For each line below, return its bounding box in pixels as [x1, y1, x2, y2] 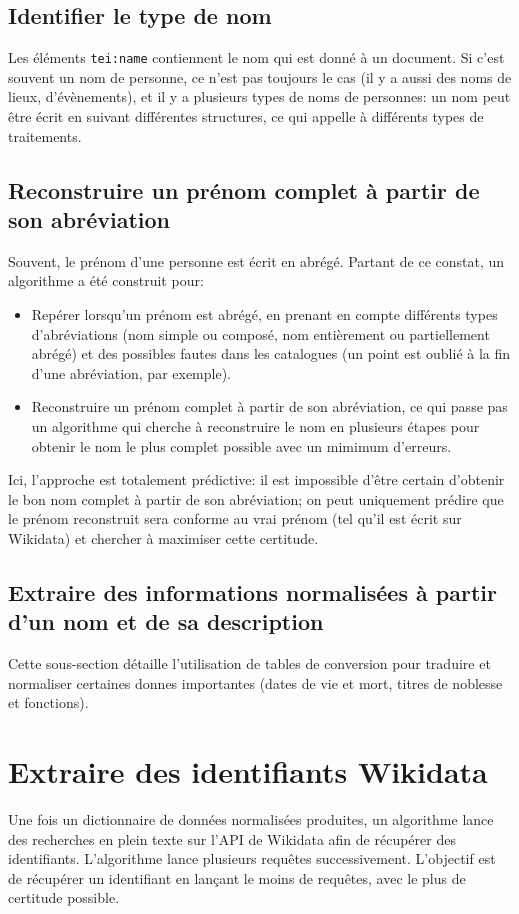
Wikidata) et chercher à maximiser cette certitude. [8, 527, 319, 548]
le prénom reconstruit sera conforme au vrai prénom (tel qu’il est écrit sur [8, 508, 462, 529]
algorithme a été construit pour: [8, 270, 204, 291]
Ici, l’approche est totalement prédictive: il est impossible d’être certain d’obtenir [8, 469, 505, 490]
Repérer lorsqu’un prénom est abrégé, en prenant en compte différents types [31, 304, 498, 325]
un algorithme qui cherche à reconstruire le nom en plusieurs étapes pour [31, 415, 480, 436]
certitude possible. [8, 887, 120, 908]
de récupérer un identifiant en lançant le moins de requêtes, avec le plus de [8, 867, 466, 888]
